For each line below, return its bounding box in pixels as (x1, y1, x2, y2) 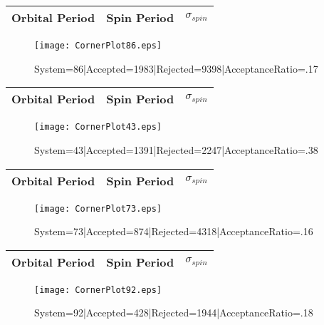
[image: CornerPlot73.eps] (34, 203, 162, 214)
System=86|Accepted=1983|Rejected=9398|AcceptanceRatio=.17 (34, 61, 318, 76)
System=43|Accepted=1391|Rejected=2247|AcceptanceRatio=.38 (34, 142, 318, 157)
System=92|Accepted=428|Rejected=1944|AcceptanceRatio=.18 (34, 305, 313, 320)
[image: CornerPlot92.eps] (34, 284, 162, 295)
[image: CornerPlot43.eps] (34, 122, 162, 133)
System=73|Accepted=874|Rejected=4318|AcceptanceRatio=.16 (34, 224, 313, 239)
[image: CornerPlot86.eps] (34, 41, 162, 51)
